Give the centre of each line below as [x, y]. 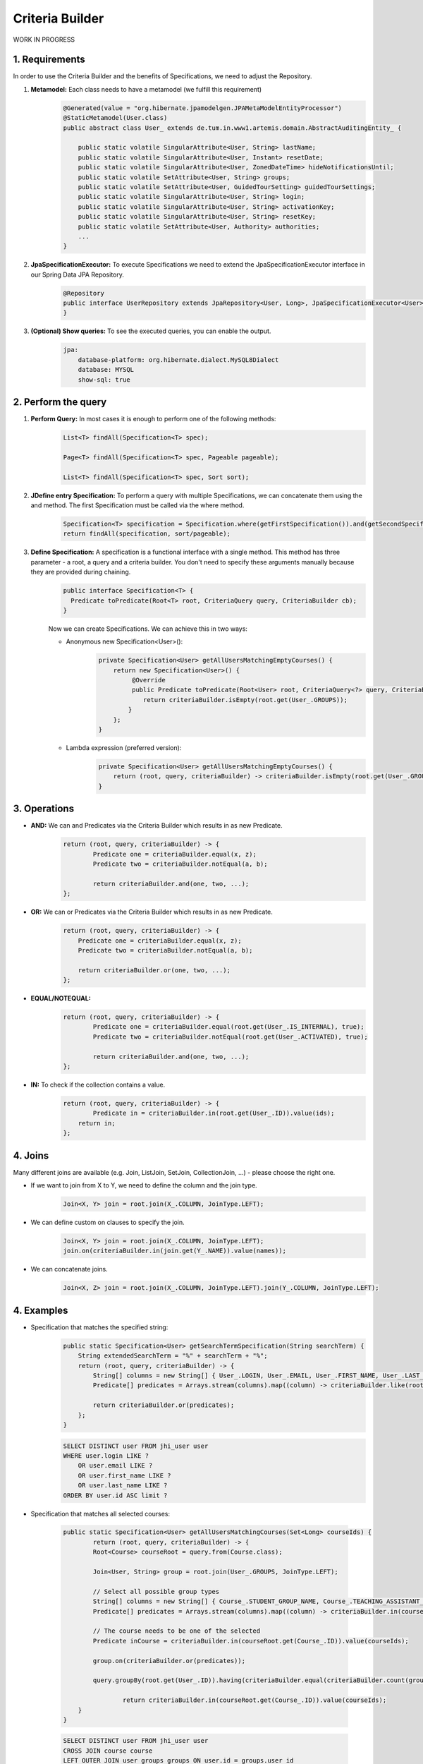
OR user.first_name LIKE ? [125, 1475]
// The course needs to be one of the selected [177, 1631]
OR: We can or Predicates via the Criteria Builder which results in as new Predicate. [152, 912]
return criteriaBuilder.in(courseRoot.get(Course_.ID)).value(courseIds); [255, 1700]
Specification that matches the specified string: [99, 1327]
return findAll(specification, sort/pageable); [147, 534]
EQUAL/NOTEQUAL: [61, 998]
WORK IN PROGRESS [44, 40]
